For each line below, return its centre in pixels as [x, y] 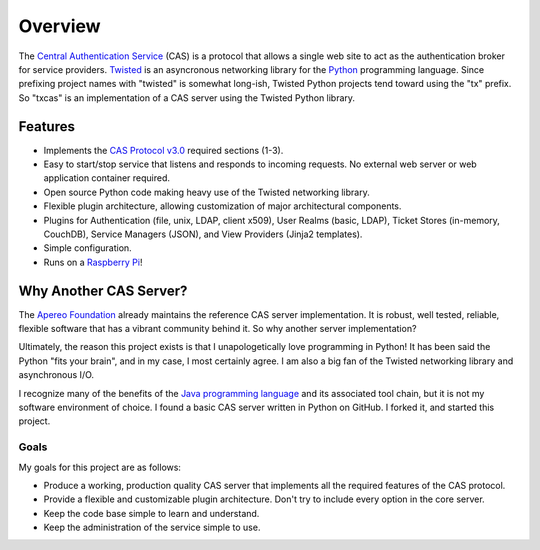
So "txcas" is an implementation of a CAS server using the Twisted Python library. [186, 97]
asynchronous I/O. [56, 375]
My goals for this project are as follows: [100, 467]
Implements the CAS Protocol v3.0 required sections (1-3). [163, 150]
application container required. [106, 178]
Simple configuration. [87, 248]
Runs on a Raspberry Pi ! [93, 262]
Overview [59, 26]
